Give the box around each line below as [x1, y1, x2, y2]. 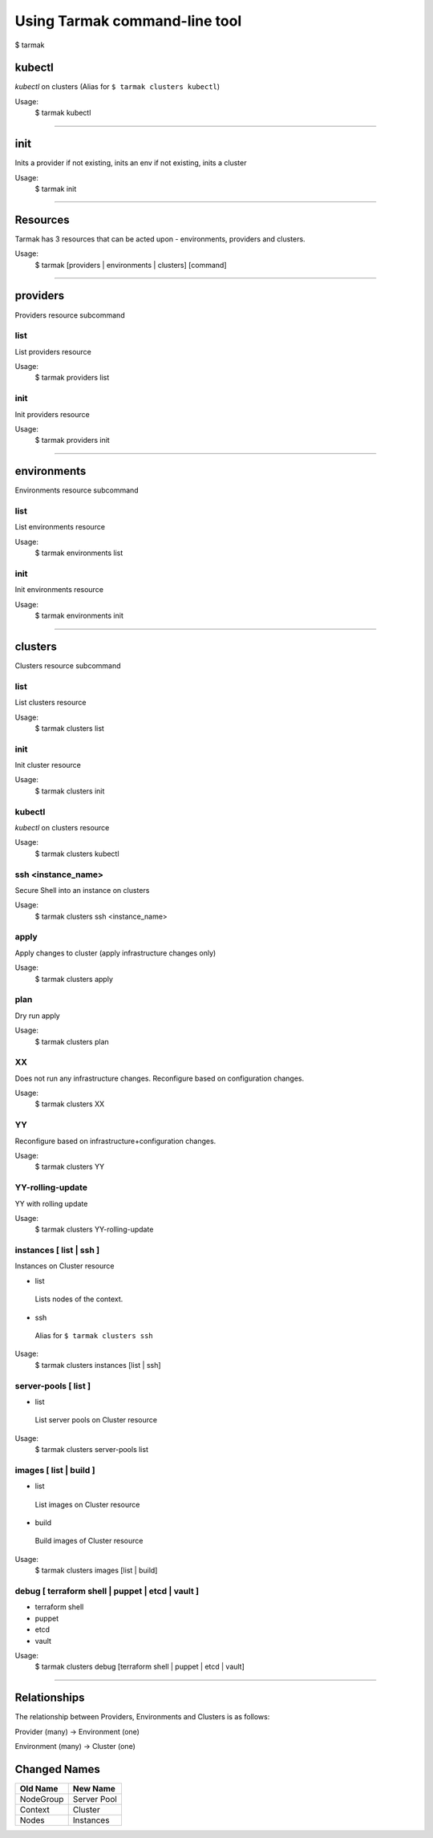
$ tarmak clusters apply [34, 974, 114, 984]
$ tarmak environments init [34, 611, 123, 621]
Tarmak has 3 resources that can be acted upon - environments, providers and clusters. [14, 233, 306, 244]
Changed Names [14, 1762, 100, 1776]
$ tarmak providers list [34, 373, 110, 383]
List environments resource [14, 522, 106, 532]
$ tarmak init [34, 184, 77, 193]
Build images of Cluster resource [34, 1536, 144, 1546]
